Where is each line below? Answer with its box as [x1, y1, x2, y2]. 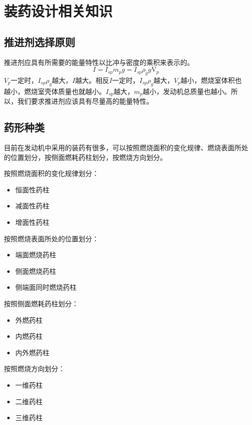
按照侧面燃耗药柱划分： [4, 298, 79, 308]
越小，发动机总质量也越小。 [142, 86, 231, 96]
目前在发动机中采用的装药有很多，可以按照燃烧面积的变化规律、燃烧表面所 [4, 142, 241, 153]
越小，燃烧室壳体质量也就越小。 [4, 86, 106, 96]
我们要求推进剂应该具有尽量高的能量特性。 [17, 96, 153, 106]
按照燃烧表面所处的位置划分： [4, 233, 99, 243]
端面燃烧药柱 [15, 250, 56, 260]
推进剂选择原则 [4, 34, 75, 49]
